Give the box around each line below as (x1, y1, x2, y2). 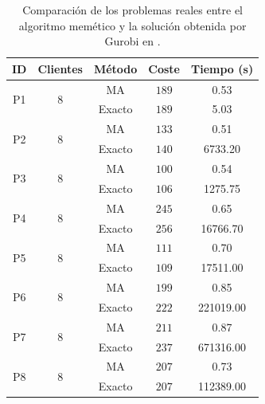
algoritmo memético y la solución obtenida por (18, 17, 247, 33)
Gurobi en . (104, 33, 161, 49)
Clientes (37, 60, 83, 76)
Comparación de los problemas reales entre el (22, 2, 243, 18)
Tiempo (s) (191, 60, 254, 76)
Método (93, 60, 138, 76)
